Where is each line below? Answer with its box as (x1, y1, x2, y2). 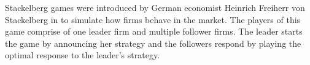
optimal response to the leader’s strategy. (5, 49, 160, 61)
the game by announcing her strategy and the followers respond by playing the (5, 36, 301, 49)
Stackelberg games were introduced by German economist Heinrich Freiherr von (5, 1, 305, 13)
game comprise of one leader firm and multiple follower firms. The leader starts (5, 25, 303, 38)
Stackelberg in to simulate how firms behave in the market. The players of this (5, 13, 301, 26)
